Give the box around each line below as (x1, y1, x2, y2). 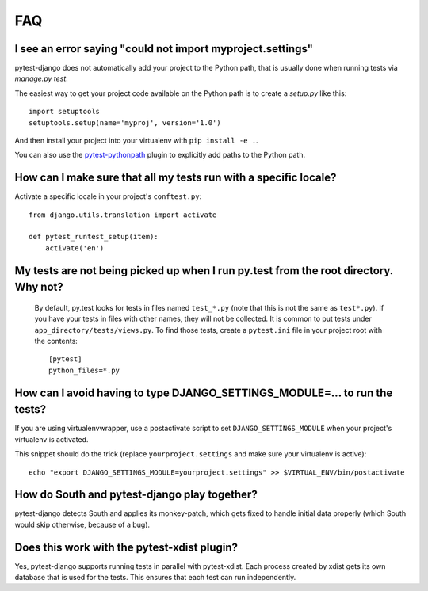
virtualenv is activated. (14, 434, 89, 444)
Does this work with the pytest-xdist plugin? (14, 540, 238, 554)
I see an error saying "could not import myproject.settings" (14, 42, 313, 55)
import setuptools (29, 107, 101, 116)
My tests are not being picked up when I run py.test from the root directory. (14, 264, 394, 277)
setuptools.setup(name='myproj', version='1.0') (29, 118, 221, 127)
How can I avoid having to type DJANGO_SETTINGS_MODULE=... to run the (14, 386, 393, 399)
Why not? (14, 280, 63, 294)
